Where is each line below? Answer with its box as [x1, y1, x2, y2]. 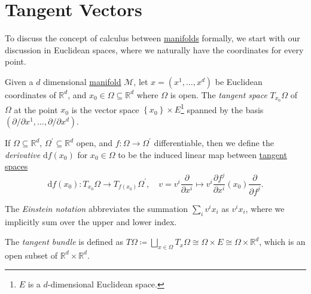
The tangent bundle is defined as [5, 235, 124, 248]
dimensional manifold [43, 75, 121, 87]
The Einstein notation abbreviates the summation [5, 202, 188, 214]
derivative [5, 148, 41, 160]
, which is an [259, 235, 306, 248]
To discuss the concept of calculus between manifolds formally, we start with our [5, 32, 300, 44]
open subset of [5, 248, 58, 261]
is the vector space [71, 103, 139, 116]
